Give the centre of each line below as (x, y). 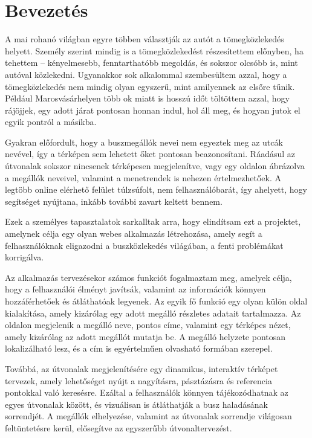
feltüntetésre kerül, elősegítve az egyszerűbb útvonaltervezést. (119, 427)
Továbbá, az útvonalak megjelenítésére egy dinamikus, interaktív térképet (141, 368)
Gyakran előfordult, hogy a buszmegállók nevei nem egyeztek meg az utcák (144, 142)
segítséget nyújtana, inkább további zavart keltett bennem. (114, 201)
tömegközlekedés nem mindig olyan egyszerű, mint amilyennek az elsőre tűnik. (150, 86)
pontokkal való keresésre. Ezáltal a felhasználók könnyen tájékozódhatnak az (147, 392)
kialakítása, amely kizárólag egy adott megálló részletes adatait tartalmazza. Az (153, 313)
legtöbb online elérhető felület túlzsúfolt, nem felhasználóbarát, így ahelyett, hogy (156, 189)
